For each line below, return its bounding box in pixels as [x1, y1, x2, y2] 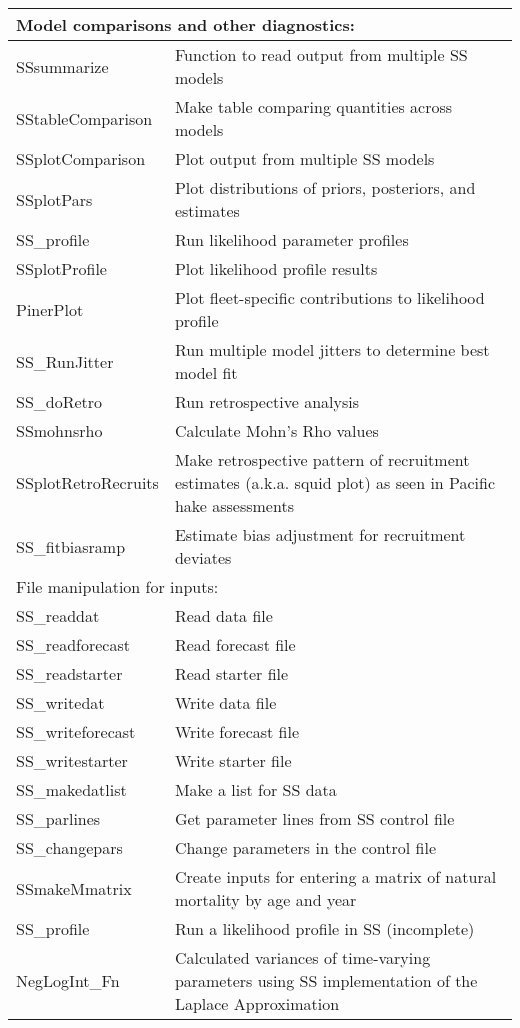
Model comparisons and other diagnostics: [16, 13, 355, 36]
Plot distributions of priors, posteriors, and [174, 176, 476, 199]
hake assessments [174, 494, 294, 517]
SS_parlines [16, 807, 101, 830]
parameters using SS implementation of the [174, 969, 478, 992]
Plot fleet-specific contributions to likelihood [174, 286, 485, 309]
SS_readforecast [16, 633, 130, 656]
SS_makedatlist [16, 778, 127, 801]
